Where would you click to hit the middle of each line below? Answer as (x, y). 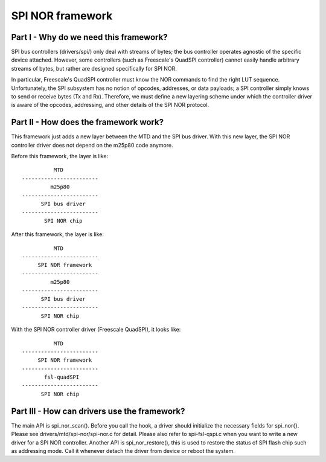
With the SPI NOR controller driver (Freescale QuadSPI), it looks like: (96, 330)
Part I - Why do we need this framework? (90, 37)
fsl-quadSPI (62, 377)
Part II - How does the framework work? (88, 122)
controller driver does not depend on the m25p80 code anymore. (92, 145)
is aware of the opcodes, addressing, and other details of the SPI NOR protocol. (110, 105)
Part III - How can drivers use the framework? (98, 411)
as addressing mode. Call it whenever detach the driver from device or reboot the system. (123, 451)
